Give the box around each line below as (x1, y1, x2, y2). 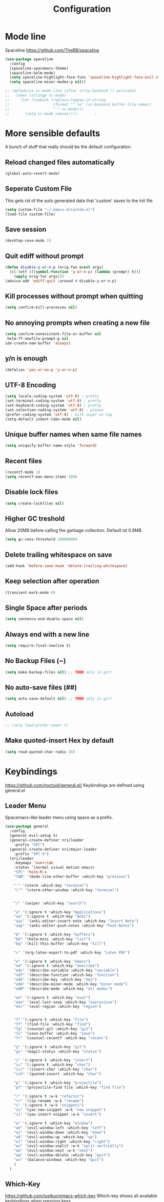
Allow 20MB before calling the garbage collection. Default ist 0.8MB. (5, 527, 143, 533)
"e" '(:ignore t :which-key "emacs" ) (14, 959, 91, 964)
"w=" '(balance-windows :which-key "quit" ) (14, 1157, 104, 1162)
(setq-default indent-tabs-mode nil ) (5, 417, 82, 422)
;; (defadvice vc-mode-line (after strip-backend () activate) (5, 88, 137, 94)
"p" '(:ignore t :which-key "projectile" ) (14, 1080, 102, 1085)
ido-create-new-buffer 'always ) (5, 341, 71, 346)
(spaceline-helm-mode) (9, 70, 56, 75)
